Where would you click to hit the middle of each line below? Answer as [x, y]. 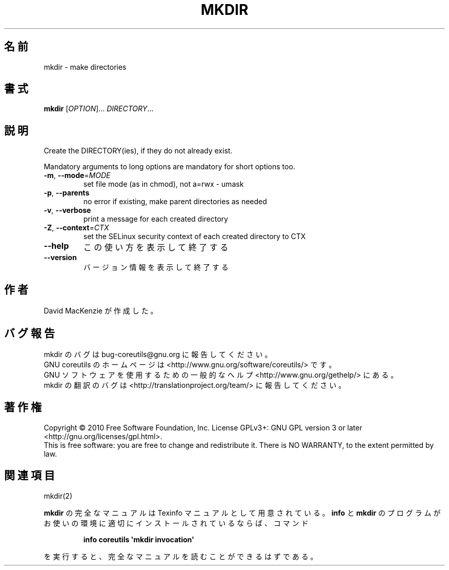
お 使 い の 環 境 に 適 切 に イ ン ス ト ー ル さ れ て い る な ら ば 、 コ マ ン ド [176, 523]
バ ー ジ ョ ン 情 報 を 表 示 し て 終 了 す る [156, 267]
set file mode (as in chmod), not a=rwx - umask [164, 184]
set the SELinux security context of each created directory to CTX [195, 237]
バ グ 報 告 [29, 333]
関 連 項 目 [29, 476]
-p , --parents [67, 193]
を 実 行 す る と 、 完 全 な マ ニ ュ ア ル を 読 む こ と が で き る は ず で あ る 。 [181, 556]
